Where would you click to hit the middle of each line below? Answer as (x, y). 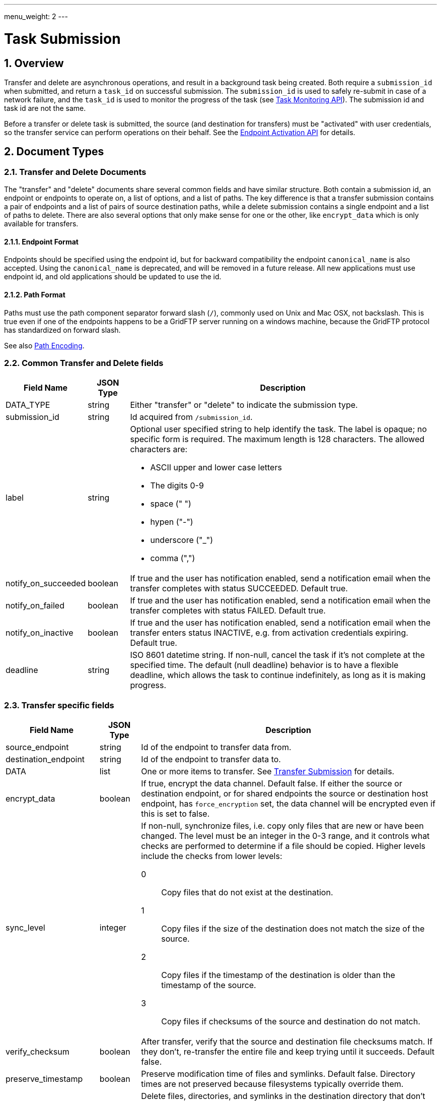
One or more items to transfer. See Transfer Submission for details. (268, 772)
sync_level (25, 928)
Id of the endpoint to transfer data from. (216, 747)
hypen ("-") (172, 522)
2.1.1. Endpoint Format (41, 241)
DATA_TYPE (28, 405)
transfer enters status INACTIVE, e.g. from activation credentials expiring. (269, 633)
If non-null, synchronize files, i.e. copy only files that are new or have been (282, 826)
